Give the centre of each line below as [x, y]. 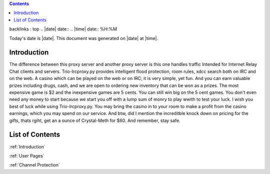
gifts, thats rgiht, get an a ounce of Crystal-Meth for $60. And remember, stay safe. [95, 120]
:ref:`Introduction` [27, 146]
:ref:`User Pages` [27, 155]
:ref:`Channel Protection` [34, 165]
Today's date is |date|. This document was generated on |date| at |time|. [84, 38]
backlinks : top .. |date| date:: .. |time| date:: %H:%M [63, 29]
